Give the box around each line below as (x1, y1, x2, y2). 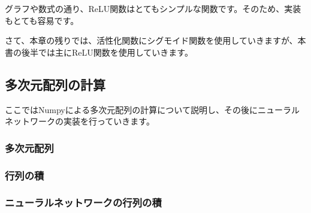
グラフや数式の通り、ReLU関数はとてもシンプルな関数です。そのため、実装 (5, 2, 301, 14)
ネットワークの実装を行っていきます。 (5, 115, 155, 127)
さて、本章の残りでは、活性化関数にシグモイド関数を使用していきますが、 (5, 34, 298, 47)
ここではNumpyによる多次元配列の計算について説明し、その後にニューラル (5, 103, 300, 115)
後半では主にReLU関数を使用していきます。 (21, 45, 193, 58)
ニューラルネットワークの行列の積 (5, 195, 162, 210)
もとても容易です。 (5, 14, 79, 26)
